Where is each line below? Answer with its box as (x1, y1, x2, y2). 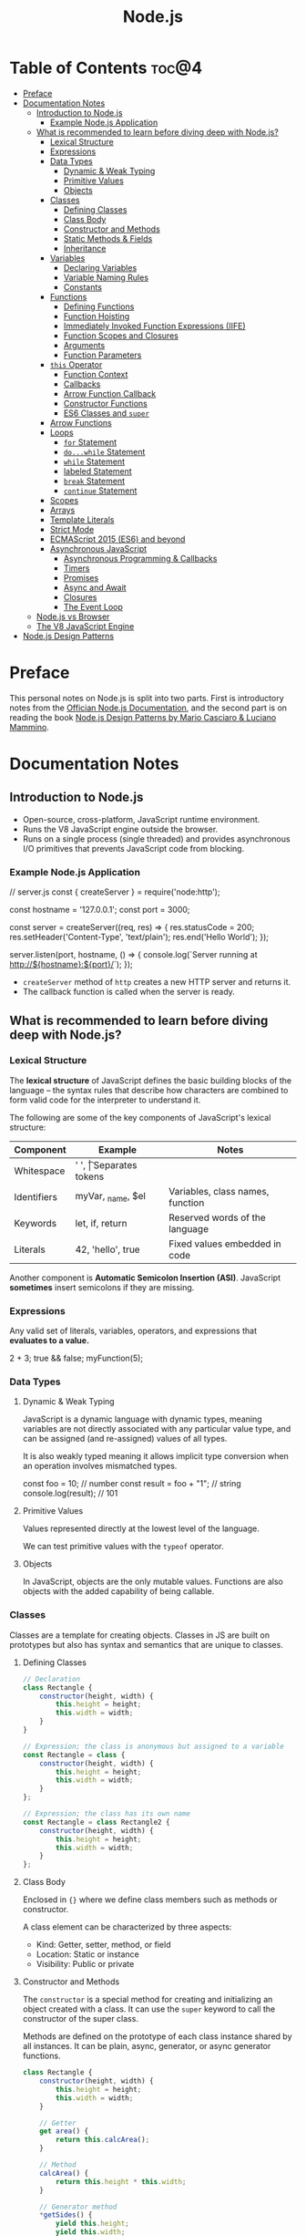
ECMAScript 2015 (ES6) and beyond (49, 533, 186, 544)
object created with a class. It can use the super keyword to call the (22, 2003, 276, 2014)
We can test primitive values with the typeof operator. (22, 1541, 225, 1552)
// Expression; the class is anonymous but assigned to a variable (22, 1742, 284, 1751)
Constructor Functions (63, 398, 148, 409)
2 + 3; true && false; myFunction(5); (9, 1352, 144, 1364)
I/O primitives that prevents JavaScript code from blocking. (22, 843, 245, 854)
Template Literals (49, 513, 115, 525)
